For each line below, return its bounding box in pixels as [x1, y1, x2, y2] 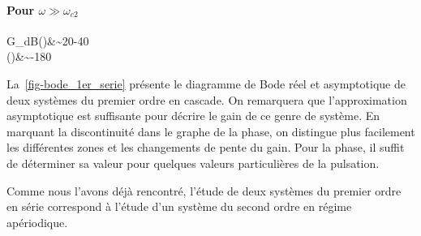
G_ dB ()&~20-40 [6, 32, 89, 49]
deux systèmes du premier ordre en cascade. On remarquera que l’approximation [6, 91, 407, 108]
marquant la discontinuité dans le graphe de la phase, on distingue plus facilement [6, 122, 415, 139]
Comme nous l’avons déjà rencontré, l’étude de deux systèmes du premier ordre [6, 182, 402, 199]
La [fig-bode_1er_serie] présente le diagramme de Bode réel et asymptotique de [6, 75, 406, 92]
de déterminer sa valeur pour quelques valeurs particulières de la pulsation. [6, 154, 380, 171]
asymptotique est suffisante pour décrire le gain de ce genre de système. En [6, 107, 380, 124]
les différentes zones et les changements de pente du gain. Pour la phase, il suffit [6, 139, 405, 156]
